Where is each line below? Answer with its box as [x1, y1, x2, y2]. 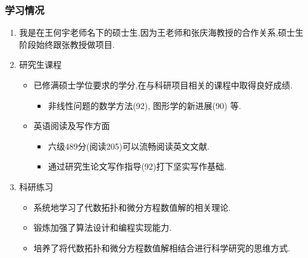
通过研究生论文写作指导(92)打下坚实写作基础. [48, 160, 227, 173]
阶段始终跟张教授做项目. [19, 38, 115, 50]
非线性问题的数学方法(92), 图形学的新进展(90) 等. [48, 99, 241, 111]
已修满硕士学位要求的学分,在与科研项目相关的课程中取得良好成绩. [33, 79, 293, 91]
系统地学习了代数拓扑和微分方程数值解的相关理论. [33, 200, 231, 213]
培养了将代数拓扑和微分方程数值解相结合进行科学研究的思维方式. [33, 241, 290, 254]
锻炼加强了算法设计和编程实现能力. [33, 221, 172, 234]
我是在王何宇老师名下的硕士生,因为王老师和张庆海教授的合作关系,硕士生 [19, 26, 304, 39]
